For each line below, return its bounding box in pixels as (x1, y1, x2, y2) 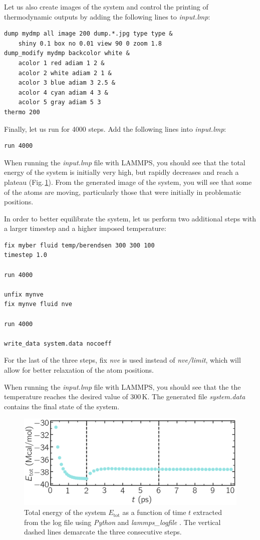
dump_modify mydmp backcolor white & (4, 50, 130, 57)
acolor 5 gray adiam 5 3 (18, 99, 101, 106)
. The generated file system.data (147, 391, 245, 402)
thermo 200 (4, 108, 40, 116)
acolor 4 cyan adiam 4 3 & (18, 89, 108, 96)
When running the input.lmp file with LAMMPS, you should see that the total (4, 157, 245, 167)
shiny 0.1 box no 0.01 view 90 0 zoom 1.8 (18, 40, 162, 47)
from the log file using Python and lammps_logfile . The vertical (24, 516, 221, 527)
